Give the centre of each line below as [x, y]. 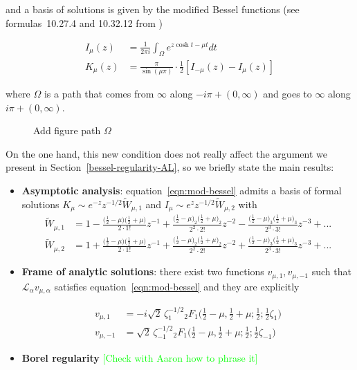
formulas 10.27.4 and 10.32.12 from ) [84, 22]
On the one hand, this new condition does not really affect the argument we [166, 153]
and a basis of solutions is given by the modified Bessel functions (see [153, 9]
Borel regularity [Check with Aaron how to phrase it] [140, 358]
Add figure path [67, 130]
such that [331, 271]
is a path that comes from [99, 93]
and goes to [287, 93]
